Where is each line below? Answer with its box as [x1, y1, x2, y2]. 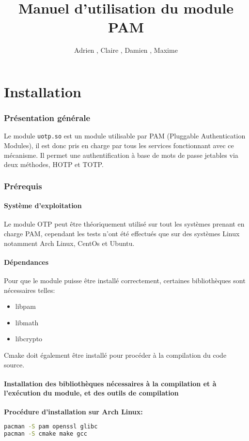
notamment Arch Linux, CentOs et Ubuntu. [4, 238, 135, 248]
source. [4, 359, 25, 369]
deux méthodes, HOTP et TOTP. [4, 159, 104, 169]
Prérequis [4, 180, 42, 192]
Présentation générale [4, 112, 91, 124]
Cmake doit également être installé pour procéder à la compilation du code [4, 350, 227, 360]
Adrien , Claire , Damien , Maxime [74, 45, 178, 55]
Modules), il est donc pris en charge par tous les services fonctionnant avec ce [4, 140, 234, 150]
